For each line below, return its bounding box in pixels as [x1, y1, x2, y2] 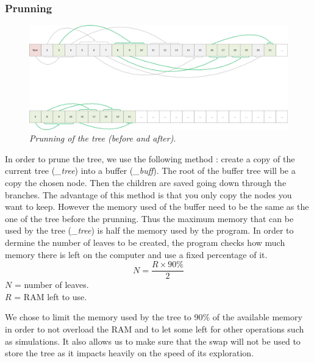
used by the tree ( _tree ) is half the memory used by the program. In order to [5, 224, 294, 237]
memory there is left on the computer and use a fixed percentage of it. [5, 248, 268, 261]
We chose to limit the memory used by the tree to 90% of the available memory [5, 311, 302, 323]
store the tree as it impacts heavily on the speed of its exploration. [5, 347, 254, 359]
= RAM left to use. [14, 290, 87, 303]
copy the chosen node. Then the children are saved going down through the [5, 176, 287, 189]
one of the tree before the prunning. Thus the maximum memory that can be [5, 212, 294, 225]
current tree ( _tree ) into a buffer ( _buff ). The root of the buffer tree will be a [5, 164, 296, 177]
